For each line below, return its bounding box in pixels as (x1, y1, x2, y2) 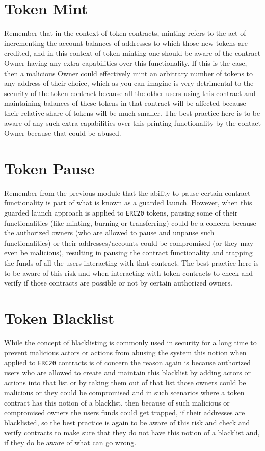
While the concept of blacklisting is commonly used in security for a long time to (4, 337, 257, 347)
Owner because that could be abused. (4, 128, 121, 138)
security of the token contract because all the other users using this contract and (4, 87, 256, 98)
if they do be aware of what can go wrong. (4, 437, 137, 447)
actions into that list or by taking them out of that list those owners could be (4, 377, 246, 388)
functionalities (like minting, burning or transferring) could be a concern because (4, 217, 256, 228)
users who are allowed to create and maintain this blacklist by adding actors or (4, 367, 251, 377)
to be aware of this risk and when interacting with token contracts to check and (4, 267, 253, 278)
